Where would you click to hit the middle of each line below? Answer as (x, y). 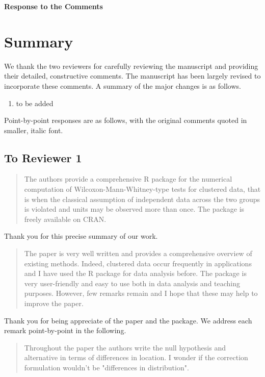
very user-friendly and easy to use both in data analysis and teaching (132, 283)
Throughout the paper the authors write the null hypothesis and (125, 347)
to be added (35, 103)
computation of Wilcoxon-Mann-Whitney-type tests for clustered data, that (142, 189)
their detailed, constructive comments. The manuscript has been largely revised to (132, 76)
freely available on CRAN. (65, 219)
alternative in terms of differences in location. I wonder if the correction (136, 357)
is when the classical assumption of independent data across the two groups (142, 199)
